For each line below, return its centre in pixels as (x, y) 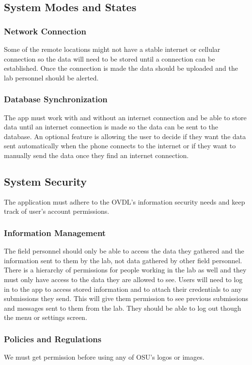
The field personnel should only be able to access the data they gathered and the (124, 251)
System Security (46, 181)
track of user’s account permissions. (57, 211)
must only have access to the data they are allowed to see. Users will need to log (123, 279)
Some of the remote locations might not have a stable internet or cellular (112, 49)
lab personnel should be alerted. (51, 77)
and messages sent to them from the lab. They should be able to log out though (123, 308)
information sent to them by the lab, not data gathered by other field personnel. (123, 260)
